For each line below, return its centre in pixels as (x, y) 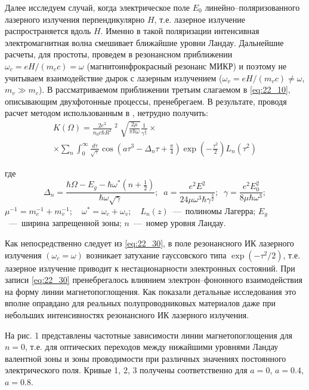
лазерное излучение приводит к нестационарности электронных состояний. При (150, 268)
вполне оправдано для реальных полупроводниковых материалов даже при (140, 303)
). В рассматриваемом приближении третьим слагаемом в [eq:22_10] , (164, 89)
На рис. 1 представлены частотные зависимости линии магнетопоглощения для (149, 335)
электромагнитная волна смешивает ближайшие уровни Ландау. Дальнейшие (144, 42)
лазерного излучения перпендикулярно (75, 19)
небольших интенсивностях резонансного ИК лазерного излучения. (127, 314)
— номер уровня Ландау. (180, 223)
